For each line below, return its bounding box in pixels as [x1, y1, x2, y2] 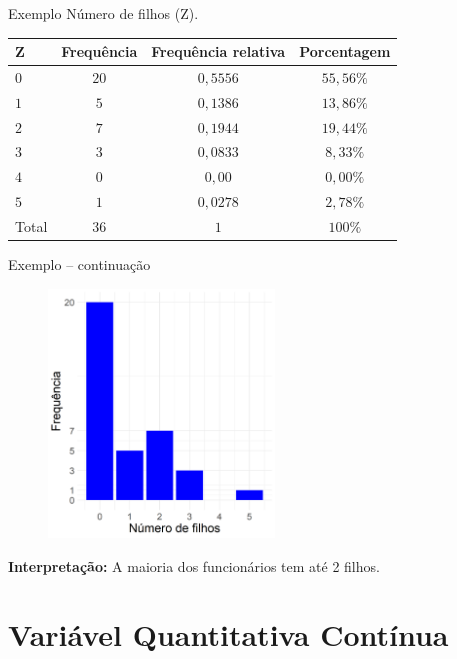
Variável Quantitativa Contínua [8, 614, 449, 655]
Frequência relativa [151, 41, 286, 62]
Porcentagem [299, 41, 391, 62]
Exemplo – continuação [8, 254, 151, 275]
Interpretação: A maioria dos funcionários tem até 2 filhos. [8, 555, 380, 576]
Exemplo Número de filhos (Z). [8, 3, 199, 23]
